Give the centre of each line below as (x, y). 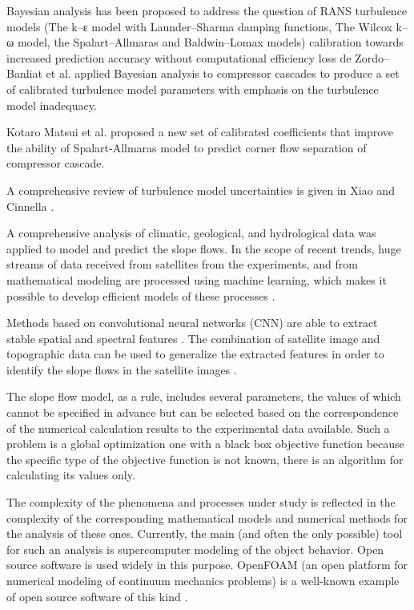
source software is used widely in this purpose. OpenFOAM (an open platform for (207, 565)
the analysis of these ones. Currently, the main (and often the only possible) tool (205, 533)
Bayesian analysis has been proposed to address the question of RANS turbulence (207, 10)
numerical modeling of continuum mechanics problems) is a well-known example (203, 580)
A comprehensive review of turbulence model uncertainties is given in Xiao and (201, 190)
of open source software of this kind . (97, 596)
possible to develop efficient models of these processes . (141, 295)
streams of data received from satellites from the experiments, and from (182, 264)
